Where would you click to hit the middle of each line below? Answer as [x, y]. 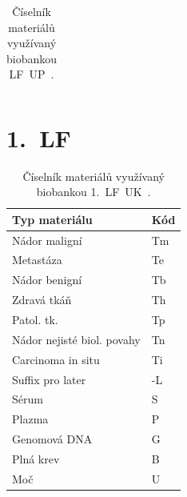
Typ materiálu [52, 219]
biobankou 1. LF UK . [93, 192]
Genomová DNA [52, 439]
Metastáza [37, 260]
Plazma [30, 419]
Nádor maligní [47, 240]
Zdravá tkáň [42, 300]
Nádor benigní [47, 280]
